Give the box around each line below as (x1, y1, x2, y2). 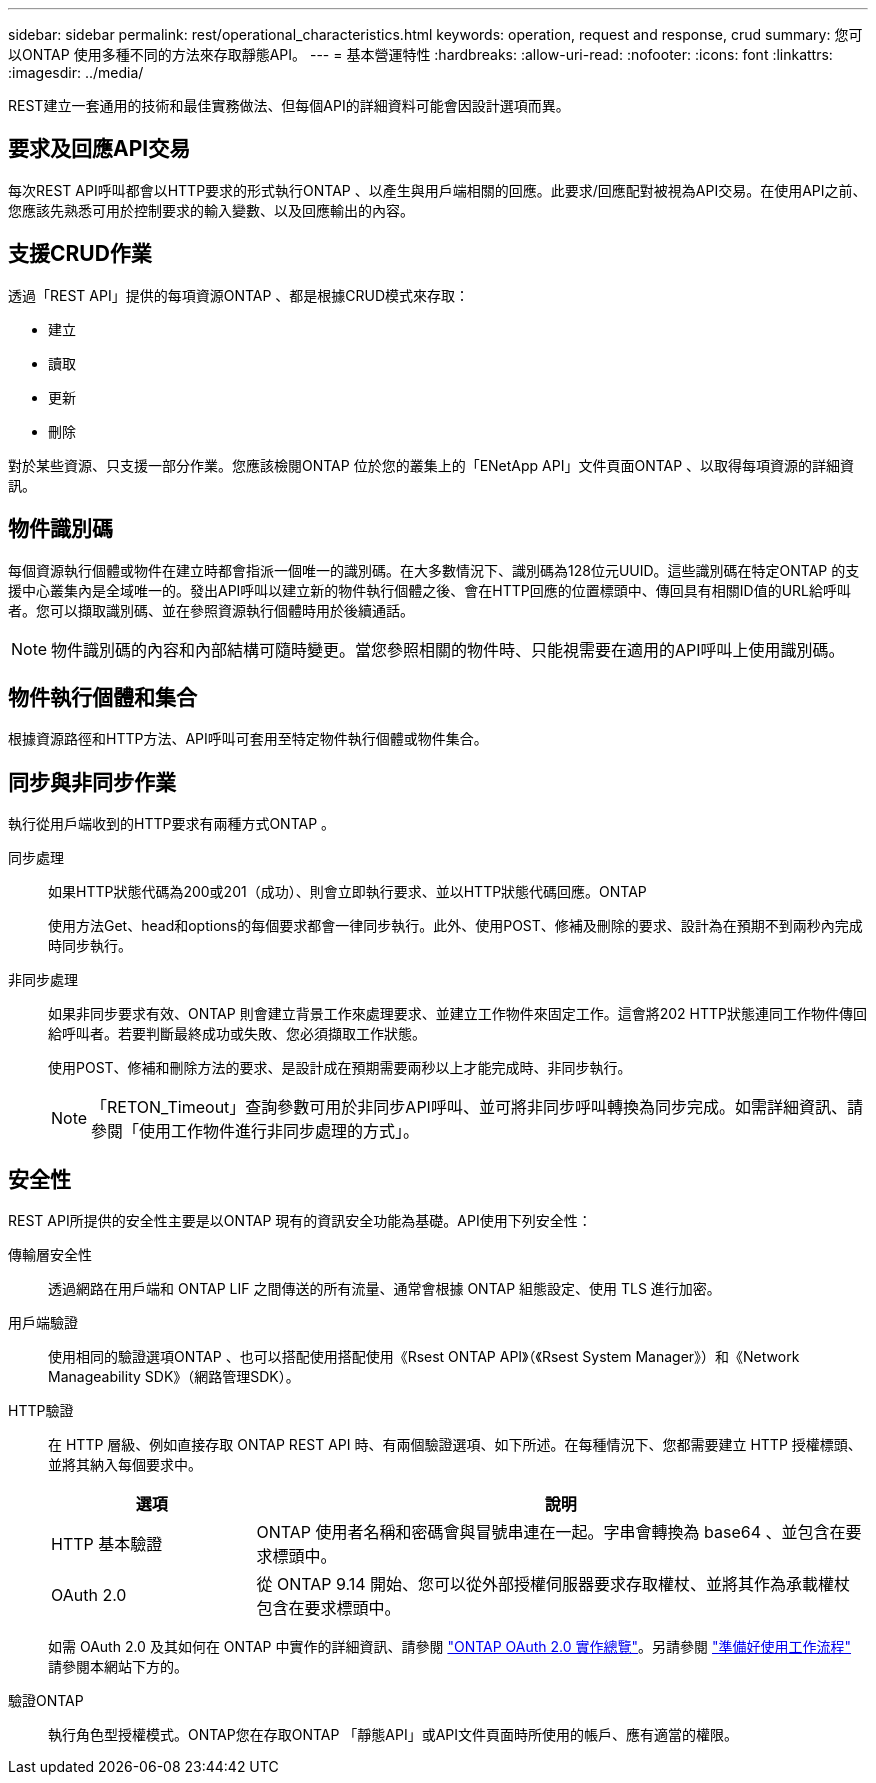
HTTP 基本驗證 (51, 1534, 163, 1555)
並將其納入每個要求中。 (48, 1456, 202, 1474)
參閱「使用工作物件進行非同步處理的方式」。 (91, 1121, 420, 1142)
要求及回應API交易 (8, 136, 191, 162)
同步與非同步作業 (8, 769, 176, 795)
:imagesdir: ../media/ (8, 64, 144, 81)
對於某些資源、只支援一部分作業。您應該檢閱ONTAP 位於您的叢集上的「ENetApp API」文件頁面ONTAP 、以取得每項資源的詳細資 (8, 456, 855, 474)
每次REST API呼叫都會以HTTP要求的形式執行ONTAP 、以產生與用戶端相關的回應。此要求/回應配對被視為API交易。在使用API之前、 (8, 181, 867, 199)
